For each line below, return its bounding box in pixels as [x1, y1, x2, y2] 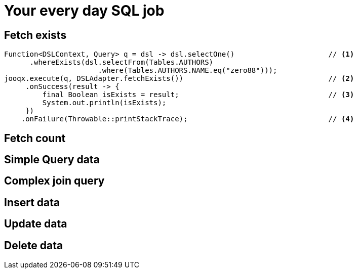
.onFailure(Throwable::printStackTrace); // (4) [21, 115, 354, 123]
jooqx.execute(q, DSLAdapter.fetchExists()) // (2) [4, 74, 354, 83]
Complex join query [4, 174, 105, 188]
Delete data [4, 239, 63, 252]
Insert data [4, 196, 60, 209]
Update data [4, 217, 67, 231]
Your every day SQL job [4, 2, 165, 19]
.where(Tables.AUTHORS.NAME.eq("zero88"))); [98, 66, 277, 75]
